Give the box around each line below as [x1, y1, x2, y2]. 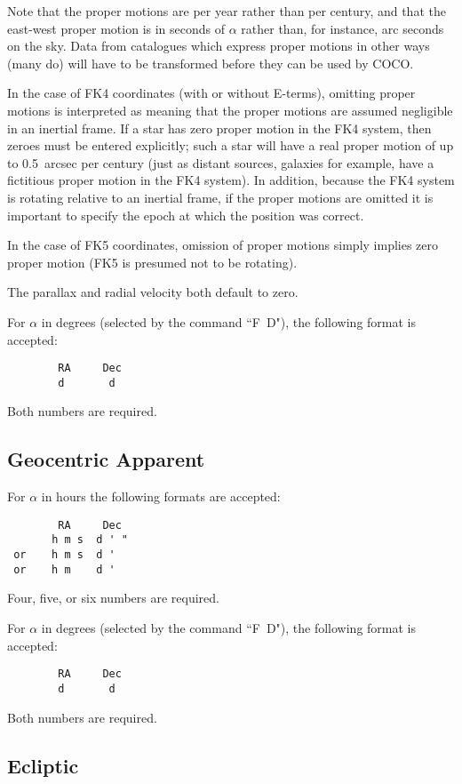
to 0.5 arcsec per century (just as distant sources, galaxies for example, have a [7, 153, 434, 172]
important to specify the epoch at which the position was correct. [7, 205, 364, 224]
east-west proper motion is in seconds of [7, 19, 226, 37]
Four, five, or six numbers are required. [7, 588, 219, 607]
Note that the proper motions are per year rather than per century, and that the [7, 2, 446, 20]
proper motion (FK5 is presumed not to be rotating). [7, 252, 298, 271]
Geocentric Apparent [7, 445, 205, 473]
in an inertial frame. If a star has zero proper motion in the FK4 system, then [7, 118, 432, 137]
